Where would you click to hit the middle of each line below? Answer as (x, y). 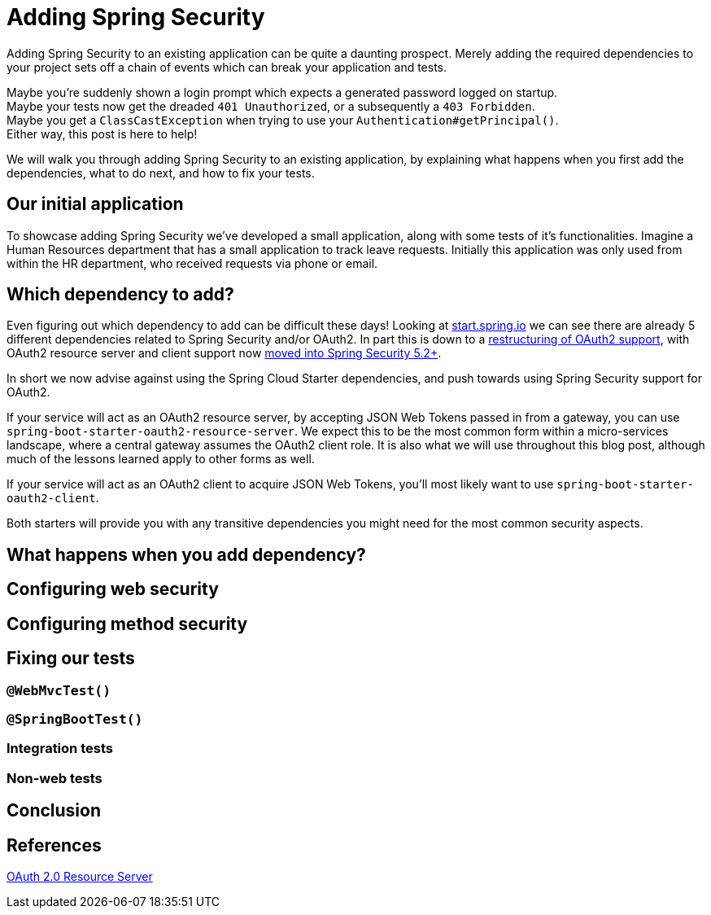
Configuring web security (113, 589)
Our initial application (95, 204)
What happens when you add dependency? (186, 554)
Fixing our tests (71, 659)
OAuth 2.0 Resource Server (80, 876)
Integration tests (60, 749)
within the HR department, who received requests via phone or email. (192, 263)
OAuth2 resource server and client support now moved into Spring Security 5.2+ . (224, 353)
